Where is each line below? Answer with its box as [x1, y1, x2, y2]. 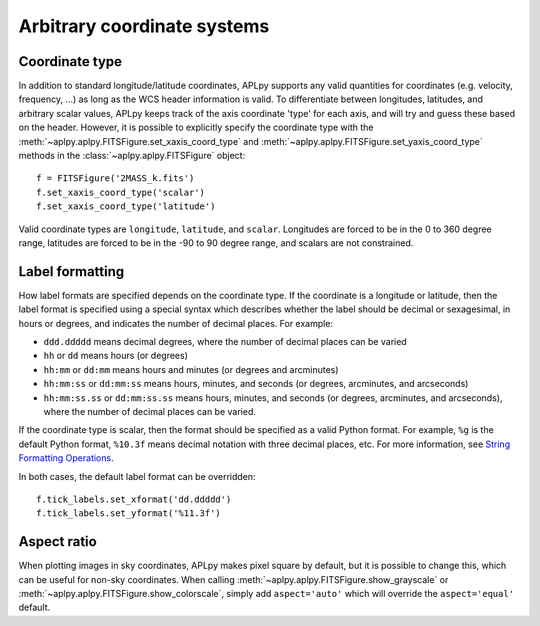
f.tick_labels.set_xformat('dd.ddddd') [36, 493, 232, 505]
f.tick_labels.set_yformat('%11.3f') [36, 508, 222, 519]
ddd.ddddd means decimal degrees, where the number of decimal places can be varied [43, 336, 407, 348]
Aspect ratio [18, 533, 97, 550]
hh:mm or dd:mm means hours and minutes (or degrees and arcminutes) [43, 363, 339, 375]
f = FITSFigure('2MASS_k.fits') [36, 173, 195, 184]
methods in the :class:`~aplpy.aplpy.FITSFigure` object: [18, 150, 246, 162]
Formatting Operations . [18, 452, 114, 464]
